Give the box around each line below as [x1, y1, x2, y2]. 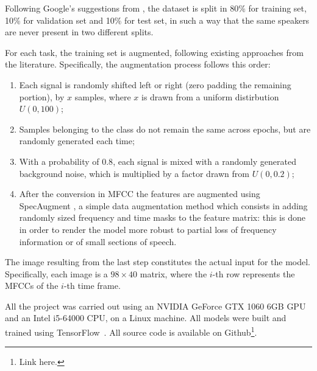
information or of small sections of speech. [19, 235, 177, 248]
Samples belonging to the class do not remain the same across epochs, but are [19, 122, 311, 135]
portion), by [19, 90, 65, 103]
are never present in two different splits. [5, 26, 154, 38]
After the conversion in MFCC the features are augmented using [19, 187, 260, 200]
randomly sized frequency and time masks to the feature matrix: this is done [19, 211, 305, 224]
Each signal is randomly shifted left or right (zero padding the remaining [19, 78, 291, 91]
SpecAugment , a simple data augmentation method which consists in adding [19, 199, 308, 212]
